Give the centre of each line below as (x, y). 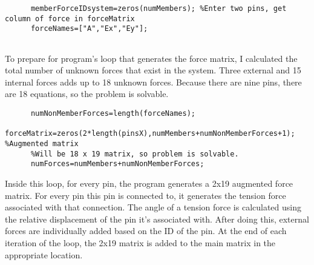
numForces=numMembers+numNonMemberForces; (117, 164)
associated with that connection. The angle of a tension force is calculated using (153, 207)
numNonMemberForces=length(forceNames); (113, 113)
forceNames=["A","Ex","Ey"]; (89, 29)
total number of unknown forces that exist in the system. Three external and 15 (153, 70)
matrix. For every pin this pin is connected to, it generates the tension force (146, 195)
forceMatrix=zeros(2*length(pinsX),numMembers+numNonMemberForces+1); (150, 134)
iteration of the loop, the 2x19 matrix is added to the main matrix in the (140, 242)
